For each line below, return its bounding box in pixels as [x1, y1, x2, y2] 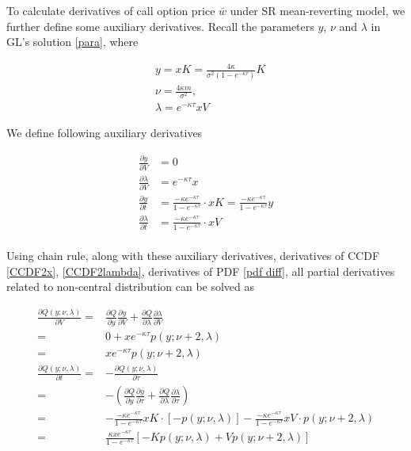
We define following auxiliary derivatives [6, 124, 203, 141]
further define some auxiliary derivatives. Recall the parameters [6, 17, 314, 34]
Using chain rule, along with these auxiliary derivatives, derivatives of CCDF [6, 247, 380, 264]
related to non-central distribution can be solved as [6, 278, 255, 295]
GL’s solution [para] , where [6, 33, 139, 50]
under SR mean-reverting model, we [230, 2, 405, 18]
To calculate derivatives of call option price [6, 2, 215, 18]
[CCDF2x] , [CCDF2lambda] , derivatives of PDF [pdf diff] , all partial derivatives [6, 262, 395, 279]
